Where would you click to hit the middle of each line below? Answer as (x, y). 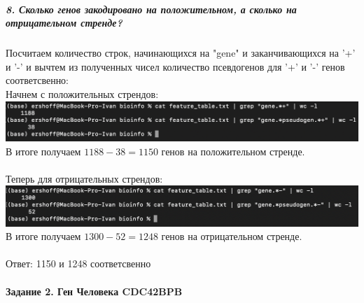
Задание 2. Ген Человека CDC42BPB (94, 291)
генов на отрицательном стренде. (232, 236)
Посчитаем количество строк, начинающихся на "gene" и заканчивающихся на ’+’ (181, 53)
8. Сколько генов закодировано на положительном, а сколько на (151, 9)
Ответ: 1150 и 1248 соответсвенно (78, 263)
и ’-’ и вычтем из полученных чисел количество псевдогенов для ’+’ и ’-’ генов (175, 66)
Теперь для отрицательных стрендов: (84, 178)
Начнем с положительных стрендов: (82, 93)
